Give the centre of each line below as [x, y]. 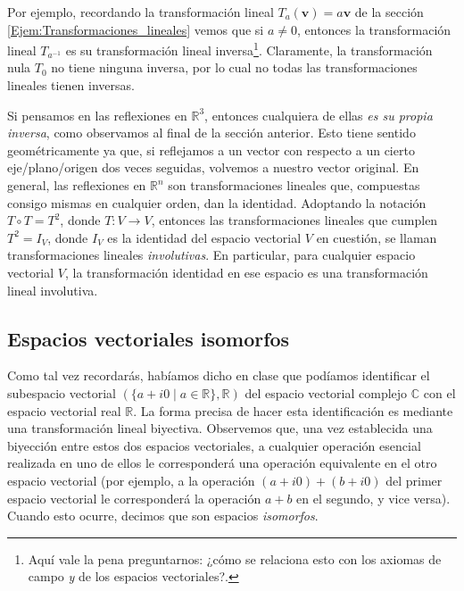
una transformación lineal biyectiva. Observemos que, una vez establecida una [220, 428]
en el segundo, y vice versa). [373, 498]
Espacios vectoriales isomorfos [149, 338]
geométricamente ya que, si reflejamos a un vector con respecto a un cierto [211, 150]
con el [439, 392]
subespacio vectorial [62, 392]
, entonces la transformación [374, 29]
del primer [414, 480]
